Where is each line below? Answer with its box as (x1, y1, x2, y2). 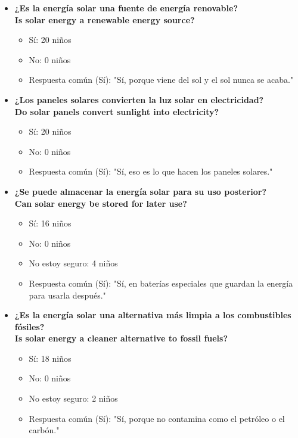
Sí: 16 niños (29, 217, 72, 229)
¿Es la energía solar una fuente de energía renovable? (14, 2, 238, 14)
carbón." (29, 424, 60, 436)
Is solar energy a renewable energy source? (14, 13, 195, 26)
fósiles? (14, 320, 45, 333)
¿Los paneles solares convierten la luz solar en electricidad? (14, 93, 264, 105)
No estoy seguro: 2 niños (29, 392, 118, 405)
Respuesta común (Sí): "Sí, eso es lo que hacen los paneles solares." (29, 165, 273, 178)
